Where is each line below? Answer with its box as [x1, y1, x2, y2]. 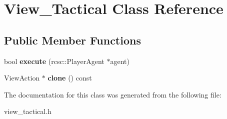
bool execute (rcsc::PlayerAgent [4, 55, 104, 66]
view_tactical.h [4, 106, 51, 116]
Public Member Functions [4, 32, 141, 47]
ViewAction [4, 72, 40, 83]
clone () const [47, 72, 92, 83]
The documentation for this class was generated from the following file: [4, 89, 221, 99]
